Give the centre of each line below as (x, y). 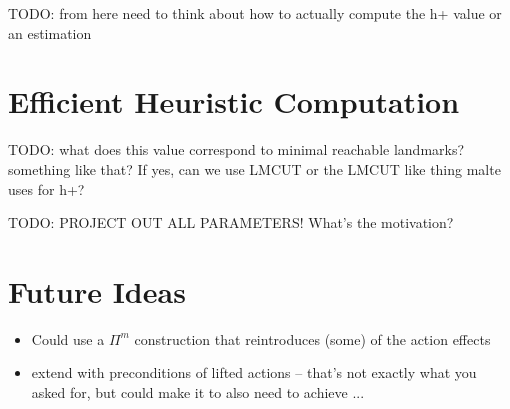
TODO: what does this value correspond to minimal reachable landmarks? (236, 149)
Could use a (68, 338)
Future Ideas (97, 290)
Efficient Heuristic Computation (234, 101)
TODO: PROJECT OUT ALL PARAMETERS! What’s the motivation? (231, 222)
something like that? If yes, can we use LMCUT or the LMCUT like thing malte (254, 168)
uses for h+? (46, 188)
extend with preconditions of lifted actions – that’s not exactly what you (254, 372)
